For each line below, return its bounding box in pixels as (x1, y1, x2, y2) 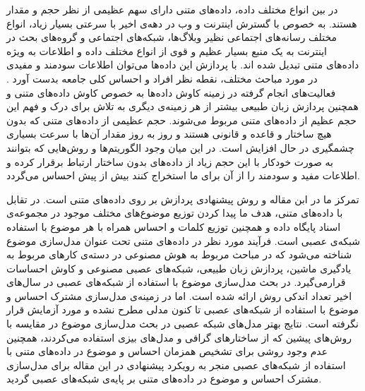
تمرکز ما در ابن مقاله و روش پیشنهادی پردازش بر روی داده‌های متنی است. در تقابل (6, 191, 359, 206)
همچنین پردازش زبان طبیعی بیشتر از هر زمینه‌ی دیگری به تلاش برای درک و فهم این (6, 99, 359, 114)
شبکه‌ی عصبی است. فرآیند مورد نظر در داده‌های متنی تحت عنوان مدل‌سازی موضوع (6, 233, 360, 248)
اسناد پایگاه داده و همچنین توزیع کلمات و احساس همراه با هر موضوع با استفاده (6, 219, 341, 234)
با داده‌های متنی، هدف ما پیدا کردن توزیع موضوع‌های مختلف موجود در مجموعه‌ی (6, 205, 343, 220)
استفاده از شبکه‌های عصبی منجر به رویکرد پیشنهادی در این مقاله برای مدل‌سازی (6, 357, 346, 372)
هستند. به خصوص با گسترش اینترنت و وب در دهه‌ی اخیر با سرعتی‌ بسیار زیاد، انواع (6, 16, 357, 30)
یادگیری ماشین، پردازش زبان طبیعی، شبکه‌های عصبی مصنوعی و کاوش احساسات (6, 260, 352, 275)
